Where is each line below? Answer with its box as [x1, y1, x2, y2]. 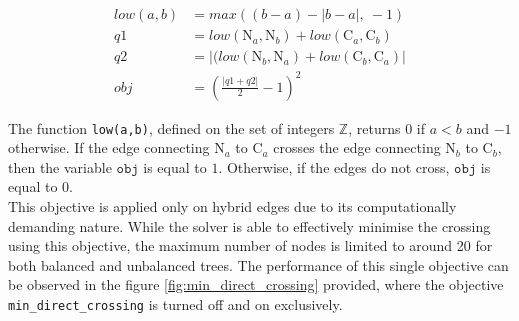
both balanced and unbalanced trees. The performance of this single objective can [8, 254, 509, 275]
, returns [348, 117, 401, 138]
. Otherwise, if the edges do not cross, [218, 156, 450, 177]
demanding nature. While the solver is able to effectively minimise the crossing [8, 215, 491, 236]
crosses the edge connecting [273, 137, 441, 158]
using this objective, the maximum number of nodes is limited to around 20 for [8, 235, 493, 256]
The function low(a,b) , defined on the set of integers [8, 117, 335, 138]
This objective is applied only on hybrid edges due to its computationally [8, 196, 457, 217]
